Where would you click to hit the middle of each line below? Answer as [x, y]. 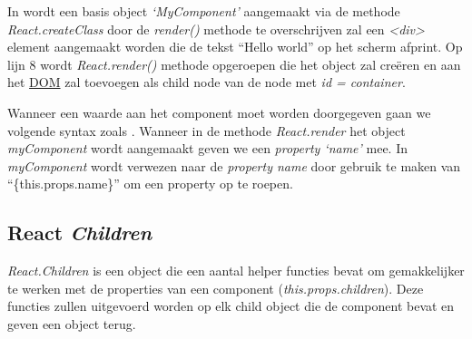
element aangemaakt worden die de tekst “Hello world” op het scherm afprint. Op [235, 47]
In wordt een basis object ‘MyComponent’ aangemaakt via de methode [204, 11]
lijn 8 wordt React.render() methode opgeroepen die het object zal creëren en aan [234, 64]
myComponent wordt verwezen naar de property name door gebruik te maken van [234, 165]
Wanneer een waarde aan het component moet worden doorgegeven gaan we [219, 112]
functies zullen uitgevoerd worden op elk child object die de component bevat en [231, 306]
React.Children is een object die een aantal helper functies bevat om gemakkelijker [236, 271]
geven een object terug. [72, 323]
